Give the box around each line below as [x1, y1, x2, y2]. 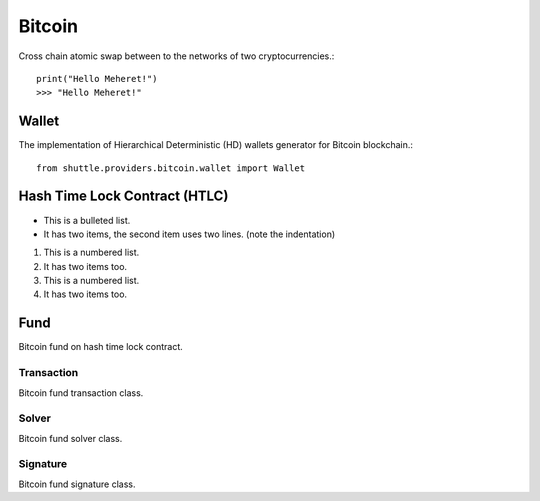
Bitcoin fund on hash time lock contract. [18, 341, 184, 353]
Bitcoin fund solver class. [18, 432, 123, 444]
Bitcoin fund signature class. [18, 478, 136, 490]
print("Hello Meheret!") [36, 73, 158, 84]
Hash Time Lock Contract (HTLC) [18, 188, 229, 205]
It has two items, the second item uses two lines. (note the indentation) [43, 228, 336, 240]
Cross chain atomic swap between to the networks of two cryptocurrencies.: [18, 50, 335, 62]
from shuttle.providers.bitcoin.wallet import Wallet [36, 162, 305, 174]
